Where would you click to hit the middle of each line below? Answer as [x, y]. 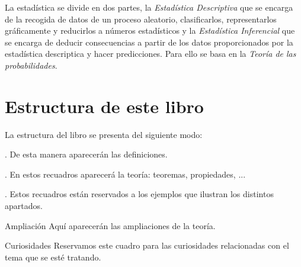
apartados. [24, 206]
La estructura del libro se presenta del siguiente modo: [104, 134]
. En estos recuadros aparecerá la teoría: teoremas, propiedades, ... [125, 174]
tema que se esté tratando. [53, 257]
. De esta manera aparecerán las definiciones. [86, 154]
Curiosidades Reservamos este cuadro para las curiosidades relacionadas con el [147, 245]
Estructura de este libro [104, 106]
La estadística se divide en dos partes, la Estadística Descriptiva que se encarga [149, 7]
